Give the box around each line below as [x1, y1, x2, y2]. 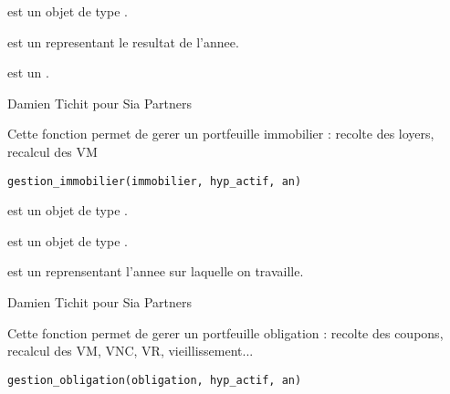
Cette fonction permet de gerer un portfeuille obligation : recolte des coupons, [7, 323, 444, 342]
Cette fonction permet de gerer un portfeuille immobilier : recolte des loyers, [7, 124, 434, 143]
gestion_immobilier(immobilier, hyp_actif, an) [7, 174, 302, 188]
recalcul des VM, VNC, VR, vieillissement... [7, 341, 254, 360]
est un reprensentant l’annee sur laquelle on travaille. [7, 262, 304, 281]
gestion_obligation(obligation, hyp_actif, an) [7, 373, 302, 387]
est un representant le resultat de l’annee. [7, 32, 239, 51]
